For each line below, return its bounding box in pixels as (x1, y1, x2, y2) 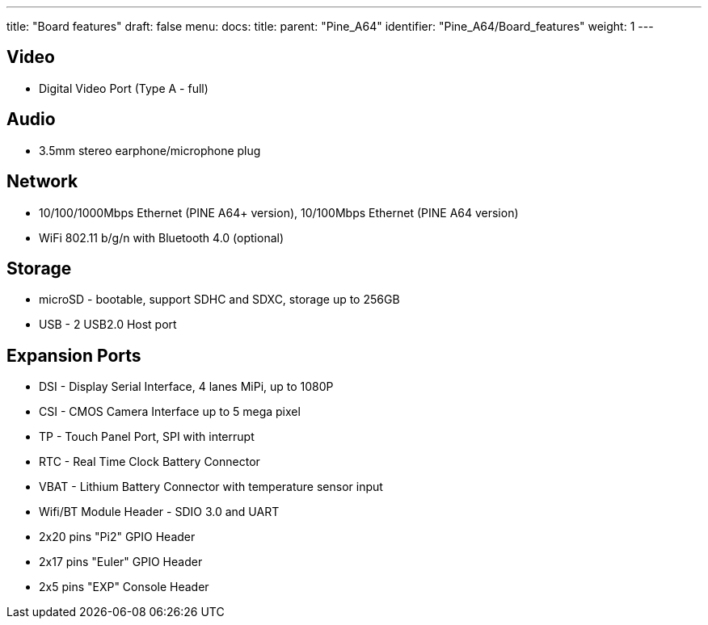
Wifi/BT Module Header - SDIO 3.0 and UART (39, 505, 280, 519)
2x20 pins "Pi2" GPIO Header (39, 530, 196, 544)
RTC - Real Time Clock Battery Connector (39, 455, 260, 469)
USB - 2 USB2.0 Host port (39, 317, 177, 332)
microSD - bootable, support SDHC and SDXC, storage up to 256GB (39, 292, 400, 307)
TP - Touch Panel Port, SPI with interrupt (39, 430, 255, 444)
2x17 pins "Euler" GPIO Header (39, 555, 203, 569)
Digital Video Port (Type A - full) (39, 81, 209, 95)
